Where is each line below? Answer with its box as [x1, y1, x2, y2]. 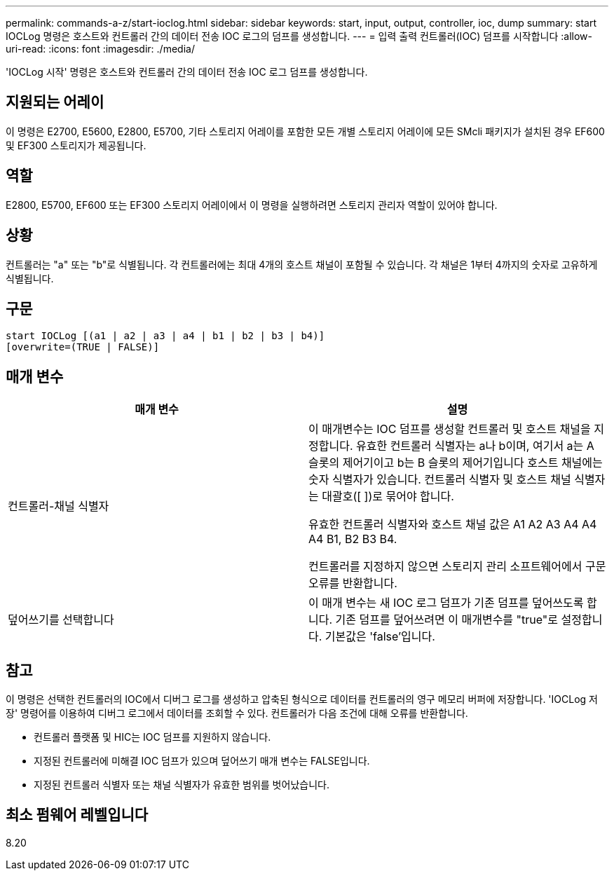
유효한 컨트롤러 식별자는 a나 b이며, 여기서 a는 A [355, 439, 594, 453]
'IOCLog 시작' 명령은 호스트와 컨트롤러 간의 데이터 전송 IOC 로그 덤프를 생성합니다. [6, 66, 368, 78]
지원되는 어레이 [6, 93, 104, 111]
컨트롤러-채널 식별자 [8, 499, 109, 514]
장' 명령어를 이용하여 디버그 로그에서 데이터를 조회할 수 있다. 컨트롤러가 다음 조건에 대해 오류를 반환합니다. [6, 707, 468, 720]
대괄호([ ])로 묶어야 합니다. [322, 489, 454, 504]
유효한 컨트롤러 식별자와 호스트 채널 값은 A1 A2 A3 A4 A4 [308, 517, 597, 532]
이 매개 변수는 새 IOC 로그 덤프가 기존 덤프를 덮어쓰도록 [308, 596, 584, 610]
